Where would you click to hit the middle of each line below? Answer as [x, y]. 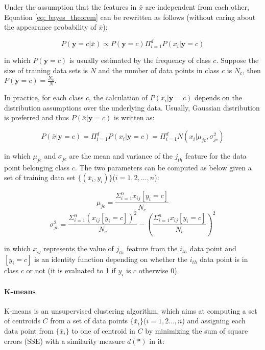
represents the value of [79, 248]
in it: [157, 341]
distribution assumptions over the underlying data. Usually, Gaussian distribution [132, 107]
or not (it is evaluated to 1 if [71, 270]
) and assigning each [214, 321]
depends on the [218, 97]
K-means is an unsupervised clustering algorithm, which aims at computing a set [131, 310]
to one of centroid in [103, 330]
